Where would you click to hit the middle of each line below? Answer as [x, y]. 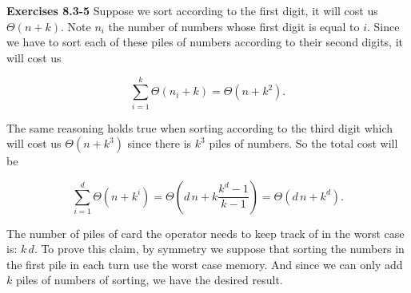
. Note [76, 26]
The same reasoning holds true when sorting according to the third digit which [200, 127]
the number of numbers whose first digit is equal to [234, 26]
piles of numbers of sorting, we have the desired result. [149, 280]
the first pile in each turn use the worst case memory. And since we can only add [205, 264]
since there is [160, 143]
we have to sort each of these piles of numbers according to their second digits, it [205, 42]
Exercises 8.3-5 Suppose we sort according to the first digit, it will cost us [192, 10]
